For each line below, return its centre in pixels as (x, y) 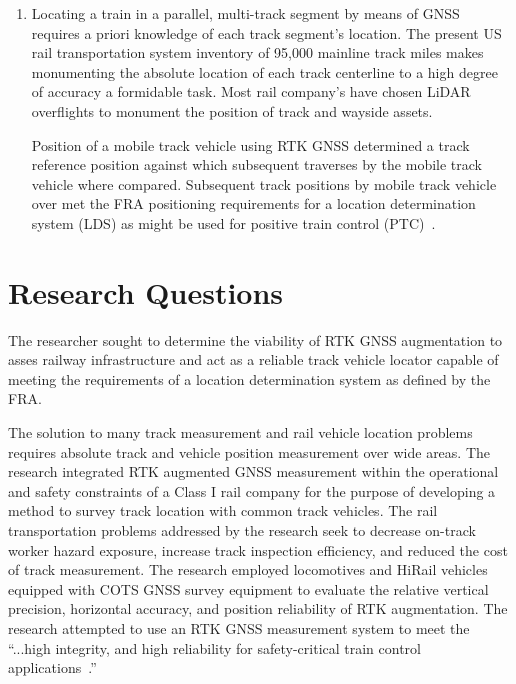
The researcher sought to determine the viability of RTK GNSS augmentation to (255, 339)
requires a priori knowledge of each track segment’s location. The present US (266, 32)
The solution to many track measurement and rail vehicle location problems (240, 432)
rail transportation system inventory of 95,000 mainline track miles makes (257, 52)
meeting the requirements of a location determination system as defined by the (249, 378)
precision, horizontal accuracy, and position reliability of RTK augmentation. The (258, 608)
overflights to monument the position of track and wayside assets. (232, 110)
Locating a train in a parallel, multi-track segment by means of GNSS (245, 13)
